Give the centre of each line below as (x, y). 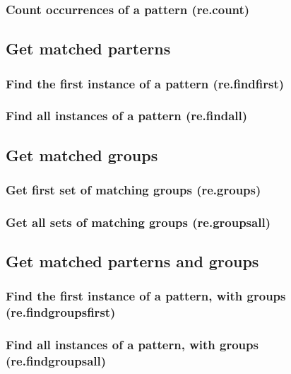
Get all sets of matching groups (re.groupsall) (138, 222)
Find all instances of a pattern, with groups (132, 345)
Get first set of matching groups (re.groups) (133, 190)
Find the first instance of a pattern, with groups (146, 296)
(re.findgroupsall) (56, 361)
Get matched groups (82, 154)
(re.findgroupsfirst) (61, 312)
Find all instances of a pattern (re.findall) (127, 116)
